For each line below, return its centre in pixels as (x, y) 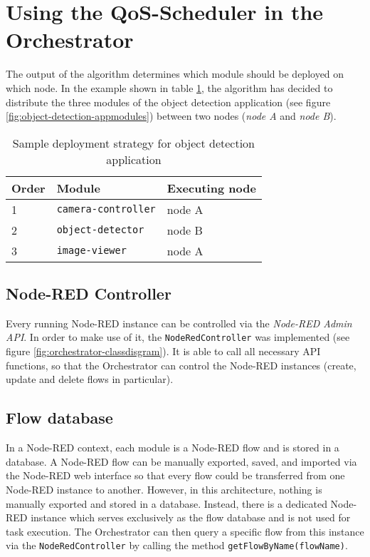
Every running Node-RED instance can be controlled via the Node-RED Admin (179, 323)
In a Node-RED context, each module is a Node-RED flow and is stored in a (173, 448)
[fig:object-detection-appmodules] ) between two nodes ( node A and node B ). (171, 116)
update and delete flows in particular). (90, 379)
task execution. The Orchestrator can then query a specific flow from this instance (185, 531)
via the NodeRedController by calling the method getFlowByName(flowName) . (177, 545)
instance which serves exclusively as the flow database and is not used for (191, 517)
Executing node (211, 188)
